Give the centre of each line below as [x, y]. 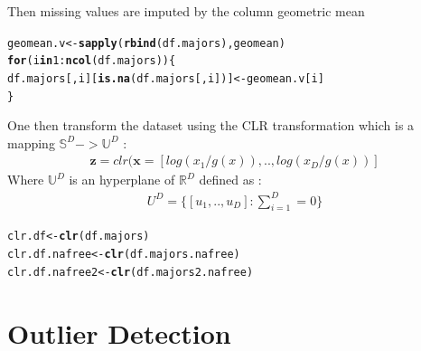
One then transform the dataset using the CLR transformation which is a [211, 125]
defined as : [230, 180]
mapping [31, 142]
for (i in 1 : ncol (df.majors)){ [92, 61]
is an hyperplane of [122, 180]
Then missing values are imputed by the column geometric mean [186, 11]
